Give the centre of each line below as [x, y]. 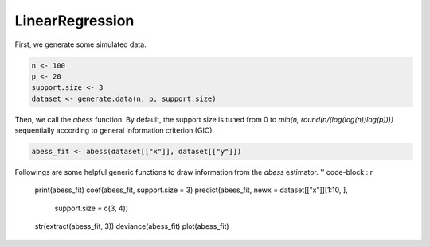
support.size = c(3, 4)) [92, 208]
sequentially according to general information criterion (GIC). [115, 130]
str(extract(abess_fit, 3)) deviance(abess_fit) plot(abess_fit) [132, 226]
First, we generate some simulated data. [80, 44]
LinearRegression [74, 21]
